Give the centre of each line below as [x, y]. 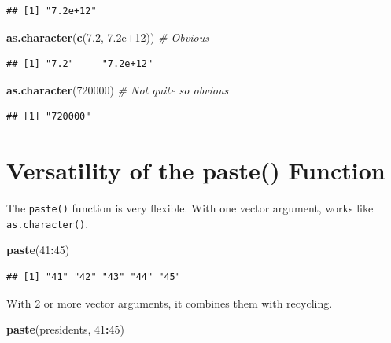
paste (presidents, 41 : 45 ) [65, 329]
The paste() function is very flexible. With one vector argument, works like [190, 208]
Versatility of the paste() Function [196, 170]
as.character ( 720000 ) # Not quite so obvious [118, 89]
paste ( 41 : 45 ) [38, 250]
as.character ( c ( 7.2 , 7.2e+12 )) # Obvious [108, 37]
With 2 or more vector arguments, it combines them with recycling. [170, 302]
